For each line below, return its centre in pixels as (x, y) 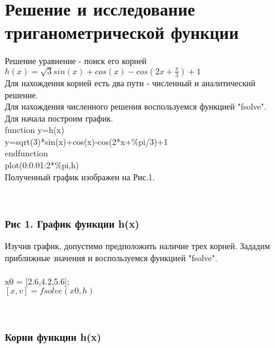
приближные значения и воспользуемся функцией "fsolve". (111, 257)
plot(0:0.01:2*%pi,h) (42, 165)
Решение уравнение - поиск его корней (76, 61)
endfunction (26, 153)
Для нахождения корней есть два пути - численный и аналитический (130, 82)
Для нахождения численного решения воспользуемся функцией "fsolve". (136, 106)
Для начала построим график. (59, 118)
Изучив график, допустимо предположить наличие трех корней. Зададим (137, 246)
